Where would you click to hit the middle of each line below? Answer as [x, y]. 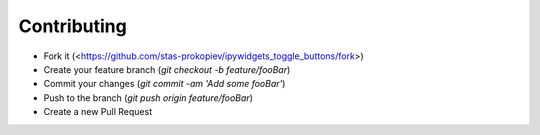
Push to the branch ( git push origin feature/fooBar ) [148, 97]
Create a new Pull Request [98, 112]
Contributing [72, 26]
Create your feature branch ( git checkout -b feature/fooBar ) [167, 69]
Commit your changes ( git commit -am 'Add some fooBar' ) [164, 84]
